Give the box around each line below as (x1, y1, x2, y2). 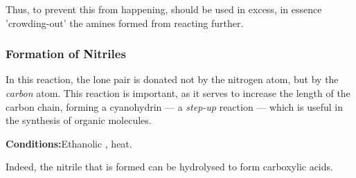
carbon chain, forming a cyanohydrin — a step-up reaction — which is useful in (6, 99, 343, 114)
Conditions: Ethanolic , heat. (6, 136, 132, 150)
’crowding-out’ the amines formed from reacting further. (6, 15, 244, 30)
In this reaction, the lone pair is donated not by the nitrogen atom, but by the (6, 72, 339, 87)
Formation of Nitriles (6, 45, 126, 62)
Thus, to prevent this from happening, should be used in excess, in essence (6, 2, 322, 16)
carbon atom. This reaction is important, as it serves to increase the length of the (6, 86, 350, 100)
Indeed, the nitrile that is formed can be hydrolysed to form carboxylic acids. (6, 159, 333, 174)
